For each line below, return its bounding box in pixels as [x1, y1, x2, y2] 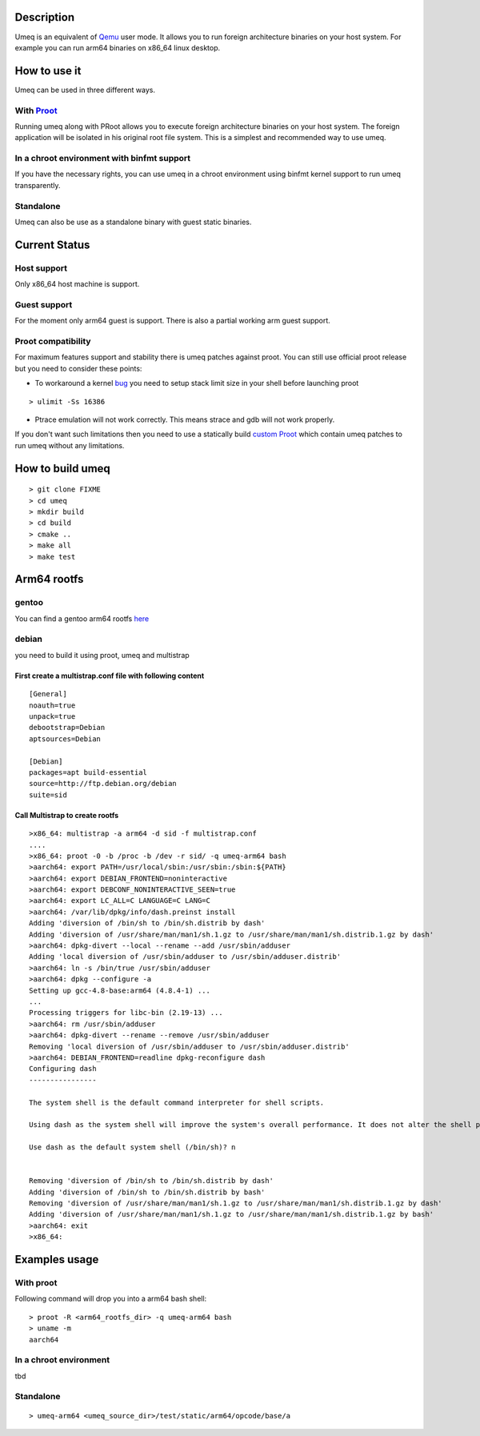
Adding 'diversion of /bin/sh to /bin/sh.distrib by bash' [29, 1187, 266, 1197]
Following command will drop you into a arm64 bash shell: [14, 1294, 207, 1304]
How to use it [14, 64, 82, 78]
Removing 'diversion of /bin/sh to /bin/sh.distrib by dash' [29, 1177, 274, 1185]
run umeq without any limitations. [14, 440, 125, 450]
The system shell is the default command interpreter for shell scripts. [29, 1097, 325, 1107]
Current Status [14, 238, 90, 251]
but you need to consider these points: [14, 363, 142, 373]
